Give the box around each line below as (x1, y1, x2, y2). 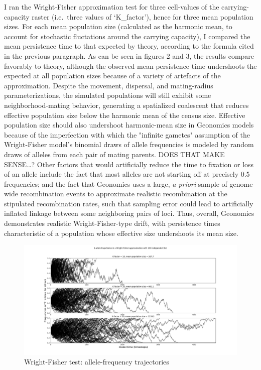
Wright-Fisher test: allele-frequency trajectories (24, 356, 169, 367)
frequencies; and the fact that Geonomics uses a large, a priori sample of (4, 178, 227, 189)
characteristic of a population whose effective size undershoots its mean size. (4, 227, 238, 238)
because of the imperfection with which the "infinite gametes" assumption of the (4, 129, 250, 140)
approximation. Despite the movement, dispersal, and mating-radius (4, 80, 213, 90)
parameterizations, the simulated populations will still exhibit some (4, 90, 211, 100)
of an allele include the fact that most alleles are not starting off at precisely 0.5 (4, 169, 250, 179)
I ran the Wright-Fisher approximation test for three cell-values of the (4, 2, 219, 12)
